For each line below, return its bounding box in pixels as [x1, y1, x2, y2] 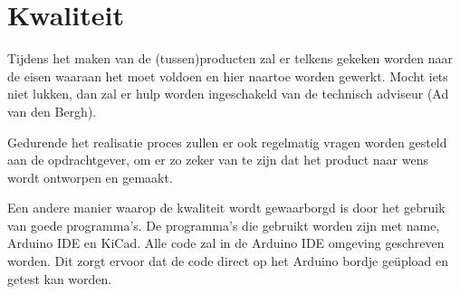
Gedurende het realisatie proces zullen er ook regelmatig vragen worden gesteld [7, 132, 447, 151]
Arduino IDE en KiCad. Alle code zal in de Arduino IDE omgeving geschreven [7, 233, 445, 252]
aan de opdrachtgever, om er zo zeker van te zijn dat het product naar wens [7, 150, 428, 169]
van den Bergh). [7, 101, 97, 120]
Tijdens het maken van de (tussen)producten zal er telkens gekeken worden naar [7, 49, 453, 68]
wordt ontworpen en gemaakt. [7, 167, 173, 186]
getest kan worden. [7, 269, 112, 288]
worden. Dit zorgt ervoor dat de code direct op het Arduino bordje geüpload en [7, 251, 449, 270]
